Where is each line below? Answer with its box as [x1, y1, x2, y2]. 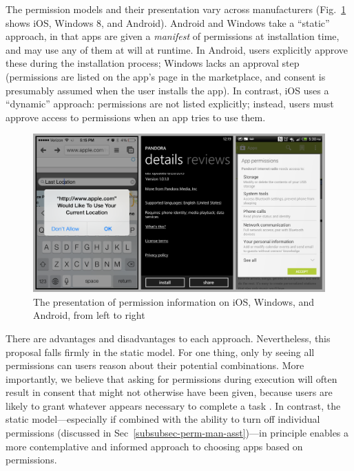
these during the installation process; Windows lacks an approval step [6, 56, 300, 70]
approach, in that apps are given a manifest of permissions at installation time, [6, 29, 340, 43]
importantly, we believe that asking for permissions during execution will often [6, 371, 337, 386]
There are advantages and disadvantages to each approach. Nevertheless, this [6, 331, 331, 345]
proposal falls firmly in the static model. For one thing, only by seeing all [6, 344, 315, 359]
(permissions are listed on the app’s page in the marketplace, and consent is [6, 69, 326, 83]
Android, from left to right [33, 308, 145, 322]
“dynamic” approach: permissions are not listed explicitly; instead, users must [6, 96, 334, 111]
